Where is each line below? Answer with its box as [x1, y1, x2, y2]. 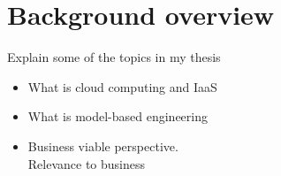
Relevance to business [27, 154, 146, 172]
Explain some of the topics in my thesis [7, 48, 221, 66]
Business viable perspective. [27, 136, 178, 155]
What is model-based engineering [27, 107, 208, 126]
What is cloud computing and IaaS [27, 77, 217, 96]
